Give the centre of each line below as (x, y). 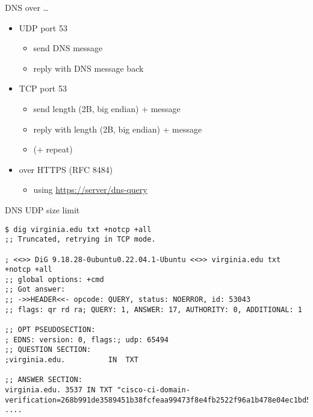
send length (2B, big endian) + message (107, 108)
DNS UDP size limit (42, 209)
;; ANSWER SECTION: (44, 380)
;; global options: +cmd (54, 279)
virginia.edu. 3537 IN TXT (59, 390)
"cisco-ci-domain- (153, 390)
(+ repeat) (53, 149)
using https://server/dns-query (90, 190)
